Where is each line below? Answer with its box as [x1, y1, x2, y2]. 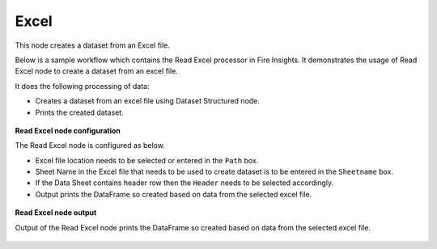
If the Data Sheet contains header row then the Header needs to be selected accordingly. [35, 178, 334, 188]
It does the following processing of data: [15, 81, 150, 91]
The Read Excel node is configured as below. [15, 141, 165, 150]
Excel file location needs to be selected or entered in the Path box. [35, 155, 259, 165]
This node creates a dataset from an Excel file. [15, 40, 170, 50]
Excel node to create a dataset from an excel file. [15, 66, 178, 76]
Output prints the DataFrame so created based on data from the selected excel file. [35, 189, 312, 199]
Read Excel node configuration [15, 125, 121, 135]
